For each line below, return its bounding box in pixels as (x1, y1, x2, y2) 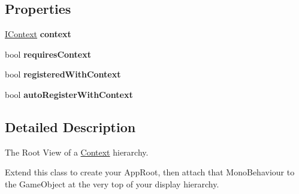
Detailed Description (5, 117, 136, 136)
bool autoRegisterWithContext (5, 88, 133, 100)
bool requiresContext (5, 47, 91, 60)
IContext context (5, 28, 71, 40)
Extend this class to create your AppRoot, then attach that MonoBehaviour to (5, 166, 295, 178)
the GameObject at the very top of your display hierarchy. (5, 177, 219, 190)
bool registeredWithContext (5, 68, 121, 80)
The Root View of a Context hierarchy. (5, 145, 149, 158)
